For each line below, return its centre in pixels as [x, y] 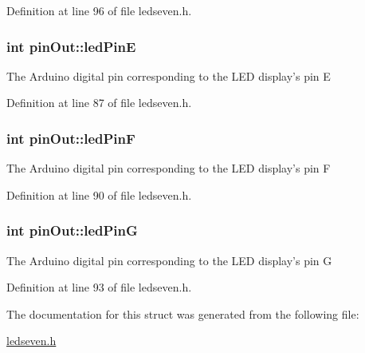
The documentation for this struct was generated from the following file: [183, 313]
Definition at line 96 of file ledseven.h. [99, 10]
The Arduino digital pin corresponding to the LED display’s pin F [169, 168]
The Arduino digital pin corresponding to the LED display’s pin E [169, 75]
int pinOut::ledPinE [71, 46]
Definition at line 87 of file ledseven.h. [99, 103]
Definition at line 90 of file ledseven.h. [99, 194]
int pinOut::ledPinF [71, 138]
